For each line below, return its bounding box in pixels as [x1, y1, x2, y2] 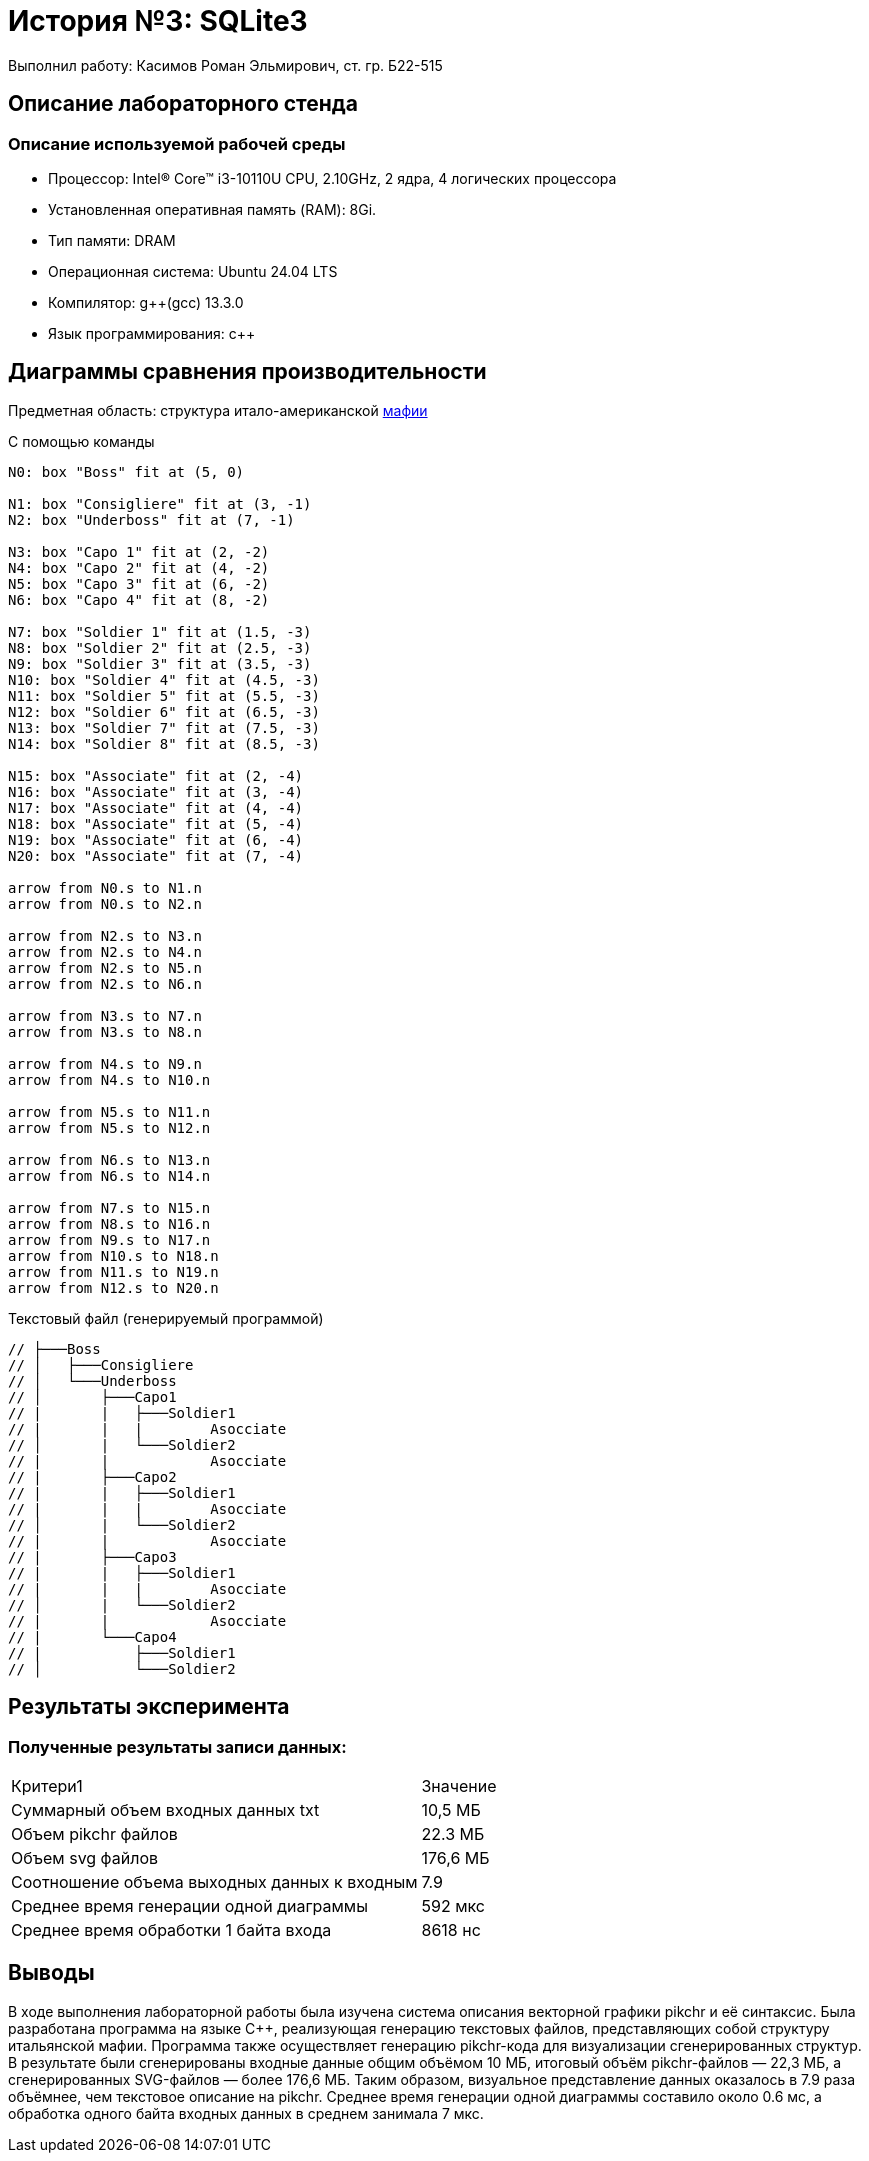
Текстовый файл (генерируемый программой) [8, 1309, 324, 1327]
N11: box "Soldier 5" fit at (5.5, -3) [8, 687, 320, 704]
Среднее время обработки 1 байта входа [11, 1920, 332, 1941]
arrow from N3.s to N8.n [8, 1023, 202, 1040]
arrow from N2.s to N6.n [8, 975, 202, 992]
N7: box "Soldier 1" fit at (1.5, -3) [8, 623, 312, 640]
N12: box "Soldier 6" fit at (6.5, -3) [8, 703, 320, 720]
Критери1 [11, 1776, 83, 1797]
